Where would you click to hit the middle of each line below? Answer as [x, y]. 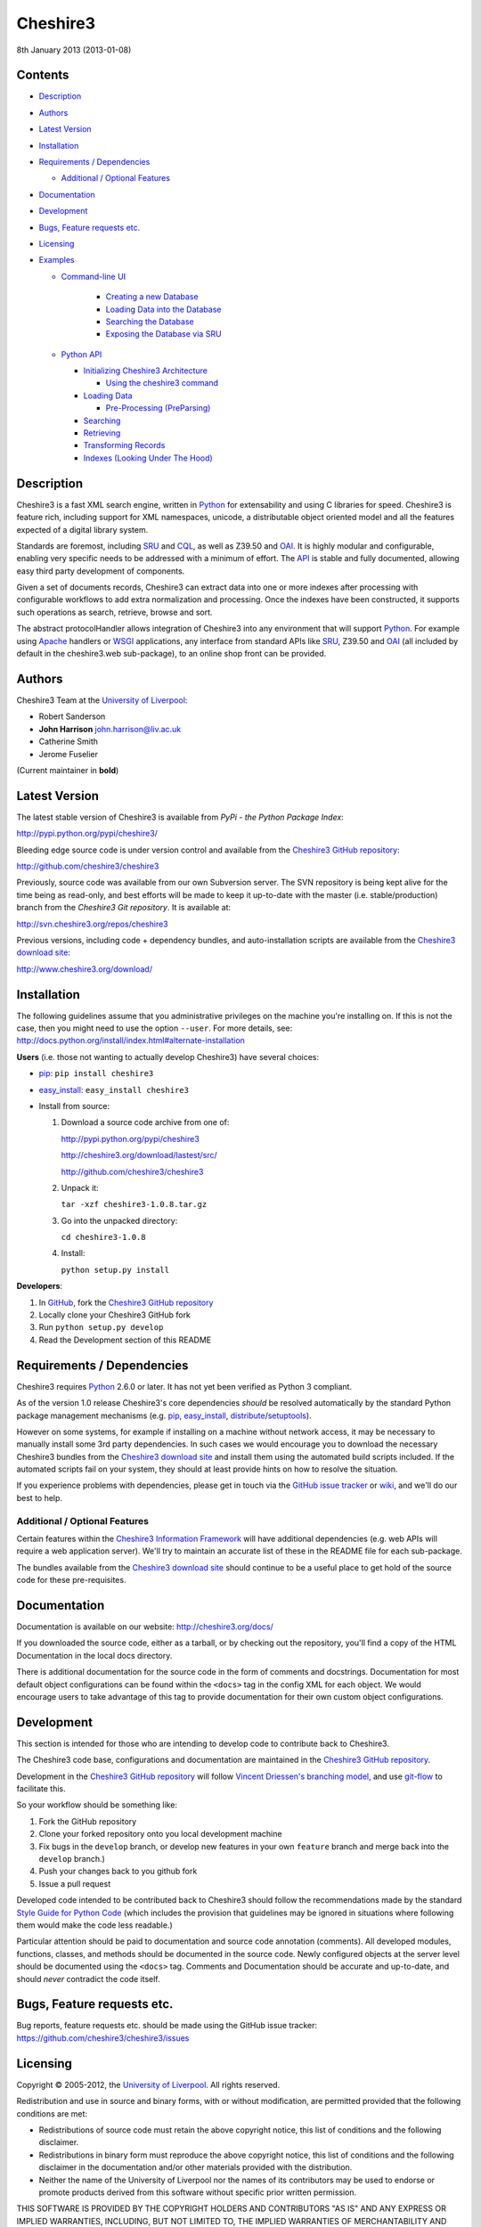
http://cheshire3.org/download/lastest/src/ [139, 1155]
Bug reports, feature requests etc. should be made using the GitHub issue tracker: [167, 2026]
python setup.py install [115, 1270]
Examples [57, 260]
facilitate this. [41, 1789]
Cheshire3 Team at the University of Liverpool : [102, 700]
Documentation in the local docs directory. [94, 1655]
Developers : [39, 1286]
